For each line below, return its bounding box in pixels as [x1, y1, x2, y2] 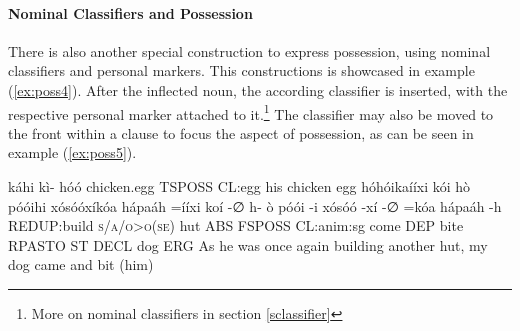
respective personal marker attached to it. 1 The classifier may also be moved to [8, 100, 494, 124]
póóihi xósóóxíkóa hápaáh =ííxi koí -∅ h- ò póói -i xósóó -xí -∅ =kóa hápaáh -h [8, 195, 502, 216]
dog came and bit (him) [8, 254, 154, 275]
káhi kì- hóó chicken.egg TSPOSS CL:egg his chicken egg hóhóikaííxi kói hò [8, 176, 471, 197]
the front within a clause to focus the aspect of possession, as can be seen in [8, 122, 474, 143]
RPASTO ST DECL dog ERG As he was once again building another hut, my [8, 234, 488, 255]
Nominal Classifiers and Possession [8, 2, 253, 23]
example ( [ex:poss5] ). [8, 142, 137, 163]
